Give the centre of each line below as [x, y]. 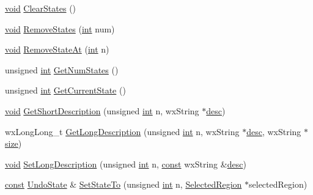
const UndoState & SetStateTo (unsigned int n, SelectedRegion [123, 184]
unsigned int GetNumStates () [62, 69]
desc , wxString [274, 131]
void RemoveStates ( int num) [60, 28]
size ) [13, 143]
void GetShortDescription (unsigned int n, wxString [102, 110]
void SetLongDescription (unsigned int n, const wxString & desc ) [126, 164]
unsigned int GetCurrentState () [65, 90]
